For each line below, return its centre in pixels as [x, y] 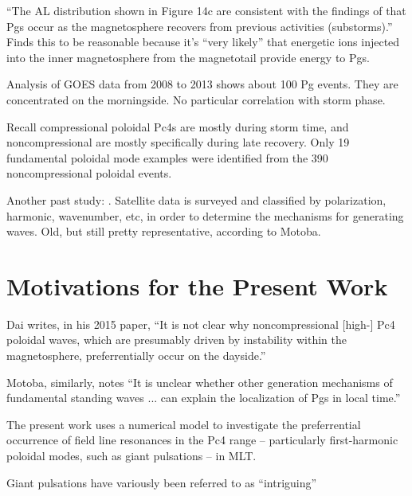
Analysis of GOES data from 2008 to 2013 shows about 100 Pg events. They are [202, 84]
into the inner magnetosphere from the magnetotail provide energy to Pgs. [188, 57]
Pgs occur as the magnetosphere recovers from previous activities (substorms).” [200, 26]
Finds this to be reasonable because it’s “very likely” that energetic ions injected [203, 42]
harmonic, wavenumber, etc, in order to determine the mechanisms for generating [205, 215]
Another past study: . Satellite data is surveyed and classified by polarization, [196, 199]
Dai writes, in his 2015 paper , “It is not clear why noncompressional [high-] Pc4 [201, 324]
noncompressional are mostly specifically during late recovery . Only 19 [178, 142]
